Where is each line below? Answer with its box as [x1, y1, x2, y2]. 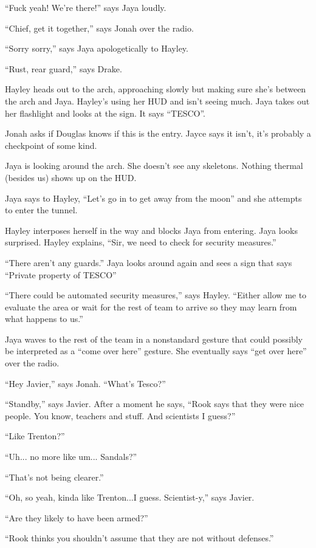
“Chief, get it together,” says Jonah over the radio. [5, 21, 194, 34]
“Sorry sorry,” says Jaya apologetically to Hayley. [5, 42, 188, 55]
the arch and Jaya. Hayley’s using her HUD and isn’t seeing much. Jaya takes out [5, 94, 310, 107]
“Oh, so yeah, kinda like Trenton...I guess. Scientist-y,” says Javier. [5, 491, 255, 504]
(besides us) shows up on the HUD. [5, 171, 137, 183]
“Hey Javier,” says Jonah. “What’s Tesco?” [5, 377, 166, 389]
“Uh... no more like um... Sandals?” [5, 450, 137, 463]
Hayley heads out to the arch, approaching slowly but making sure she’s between [5, 83, 306, 95]
